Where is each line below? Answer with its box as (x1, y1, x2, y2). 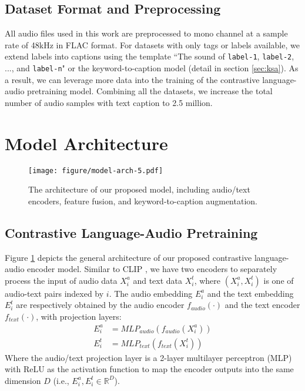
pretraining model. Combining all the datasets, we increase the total (27, 85, 273, 97)
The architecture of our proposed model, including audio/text (28, 183, 250, 195)
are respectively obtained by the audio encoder (16, 299, 185, 311)
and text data (133, 274, 183, 286)
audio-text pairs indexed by (5, 287, 104, 299)
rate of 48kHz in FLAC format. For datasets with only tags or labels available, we (5, 38, 300, 51)
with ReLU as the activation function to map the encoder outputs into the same (5, 363, 294, 375)
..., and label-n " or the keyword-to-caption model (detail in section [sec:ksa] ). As (5, 62, 299, 74)
